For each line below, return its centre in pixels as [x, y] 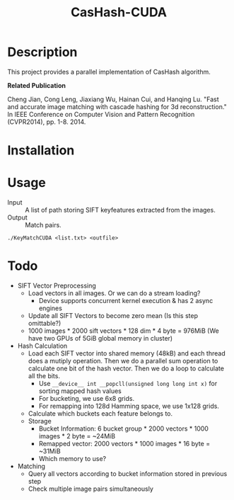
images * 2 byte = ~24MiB [77, 436]
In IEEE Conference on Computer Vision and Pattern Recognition [101, 114]
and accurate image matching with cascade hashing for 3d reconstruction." [117, 106]
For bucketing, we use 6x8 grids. [87, 398]
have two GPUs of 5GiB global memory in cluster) [100, 338]
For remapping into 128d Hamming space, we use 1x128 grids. [129, 406]
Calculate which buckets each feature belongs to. [100, 414]
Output [17, 217]
